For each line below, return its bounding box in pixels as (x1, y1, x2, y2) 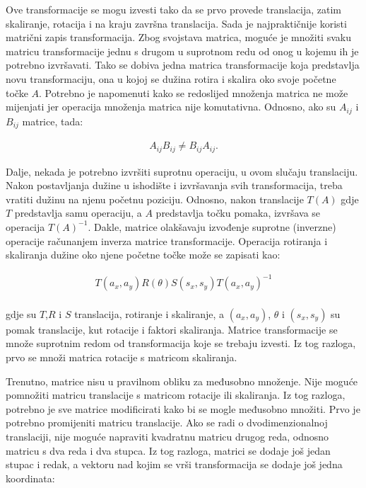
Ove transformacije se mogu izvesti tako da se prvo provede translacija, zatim (6, 2, 341, 16)
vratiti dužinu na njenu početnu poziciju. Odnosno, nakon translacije (6, 191, 304, 206)
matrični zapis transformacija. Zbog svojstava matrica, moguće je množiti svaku (6, 30, 351, 45)
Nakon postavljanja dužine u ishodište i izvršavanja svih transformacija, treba (6, 178, 343, 193)
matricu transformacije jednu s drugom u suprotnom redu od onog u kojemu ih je (6, 43, 359, 58)
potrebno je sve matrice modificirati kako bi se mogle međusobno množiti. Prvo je (6, 401, 360, 416)
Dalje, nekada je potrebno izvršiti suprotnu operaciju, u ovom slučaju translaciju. (6, 164, 358, 178)
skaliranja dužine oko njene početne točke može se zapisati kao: (6, 247, 281, 262)
